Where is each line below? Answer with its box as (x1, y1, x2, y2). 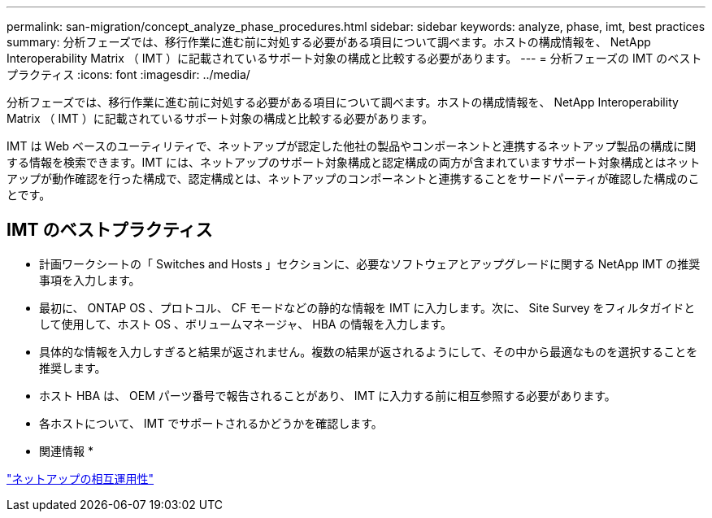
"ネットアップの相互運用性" (7, 471, 154, 485)
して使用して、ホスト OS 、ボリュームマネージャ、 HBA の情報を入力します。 (39, 316, 453, 331)
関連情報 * (39, 443, 93, 458)
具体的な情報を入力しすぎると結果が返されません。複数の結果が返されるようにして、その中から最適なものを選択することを (39, 344, 698, 359)
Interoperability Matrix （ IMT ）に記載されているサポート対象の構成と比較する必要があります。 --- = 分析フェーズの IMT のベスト (7, 51, 702, 65)
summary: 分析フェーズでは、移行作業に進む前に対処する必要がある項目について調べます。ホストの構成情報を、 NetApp (7, 35, 651, 49)
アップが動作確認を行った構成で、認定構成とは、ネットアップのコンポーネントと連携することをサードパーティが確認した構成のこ (7, 172, 700, 185)
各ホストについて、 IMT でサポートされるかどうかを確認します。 (39, 416, 383, 430)
